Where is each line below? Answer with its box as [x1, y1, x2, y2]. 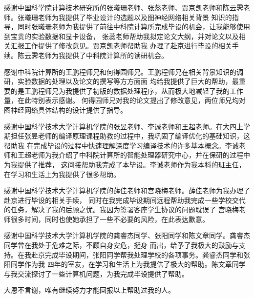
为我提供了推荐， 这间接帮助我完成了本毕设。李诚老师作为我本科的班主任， [4, 159, 246, 169]
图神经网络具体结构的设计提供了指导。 [4, 104, 127, 115]
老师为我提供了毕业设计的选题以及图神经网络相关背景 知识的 [38, 12, 232, 22]
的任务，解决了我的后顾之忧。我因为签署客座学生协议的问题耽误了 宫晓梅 [4, 204, 239, 215]
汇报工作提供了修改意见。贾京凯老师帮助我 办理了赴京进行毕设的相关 [10, 40, 232, 51]
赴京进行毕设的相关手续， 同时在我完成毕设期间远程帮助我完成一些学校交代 [4, 195, 246, 205]
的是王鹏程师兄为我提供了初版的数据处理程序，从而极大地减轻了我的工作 [10, 85, 243, 96]
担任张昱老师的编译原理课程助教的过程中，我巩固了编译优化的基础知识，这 [10, 131, 250, 141]
